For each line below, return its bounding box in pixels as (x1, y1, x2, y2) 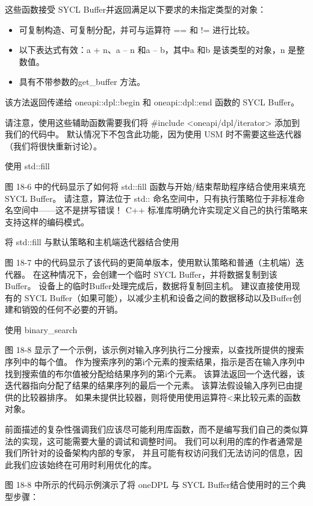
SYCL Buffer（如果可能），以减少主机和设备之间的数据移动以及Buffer (24, 291, 293, 304)
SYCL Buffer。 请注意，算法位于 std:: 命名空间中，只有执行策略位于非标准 (5, 192, 296, 204)
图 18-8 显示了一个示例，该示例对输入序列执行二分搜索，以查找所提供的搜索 (5, 343, 304, 356)
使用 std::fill (5, 160, 50, 172)
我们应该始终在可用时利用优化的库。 (13, 458, 156, 470)
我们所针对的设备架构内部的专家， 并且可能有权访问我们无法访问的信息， (5, 446, 294, 459)
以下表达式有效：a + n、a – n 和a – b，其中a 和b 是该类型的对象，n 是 (19, 43, 297, 56)
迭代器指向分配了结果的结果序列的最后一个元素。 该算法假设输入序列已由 (5, 379, 294, 392)
